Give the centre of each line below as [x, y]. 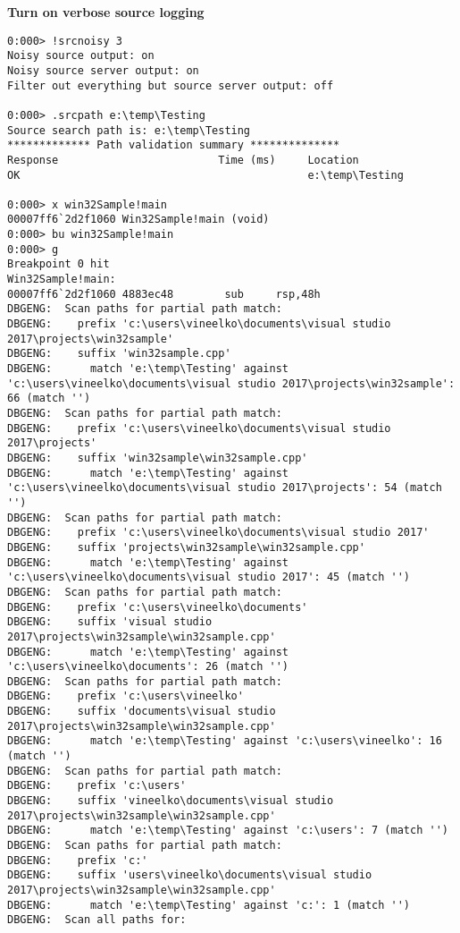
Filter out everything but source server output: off [171, 85]
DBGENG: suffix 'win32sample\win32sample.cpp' [158, 458]
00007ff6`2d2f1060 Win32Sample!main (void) [138, 220]
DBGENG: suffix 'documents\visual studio [142, 712]
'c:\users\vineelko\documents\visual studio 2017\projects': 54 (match [225, 488]
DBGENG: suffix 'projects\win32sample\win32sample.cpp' [186, 547]
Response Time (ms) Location [183, 160]
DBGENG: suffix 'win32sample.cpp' [119, 354]
